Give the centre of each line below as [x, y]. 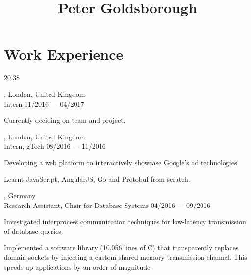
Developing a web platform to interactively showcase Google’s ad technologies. [122, 162]
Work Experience [64, 54]
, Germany [20, 195]
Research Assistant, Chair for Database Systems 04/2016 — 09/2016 [107, 205]
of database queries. [34, 231]
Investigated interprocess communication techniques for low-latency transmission [125, 221]
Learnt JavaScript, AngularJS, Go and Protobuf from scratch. [97, 179]
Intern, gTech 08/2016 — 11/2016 [55, 146]
